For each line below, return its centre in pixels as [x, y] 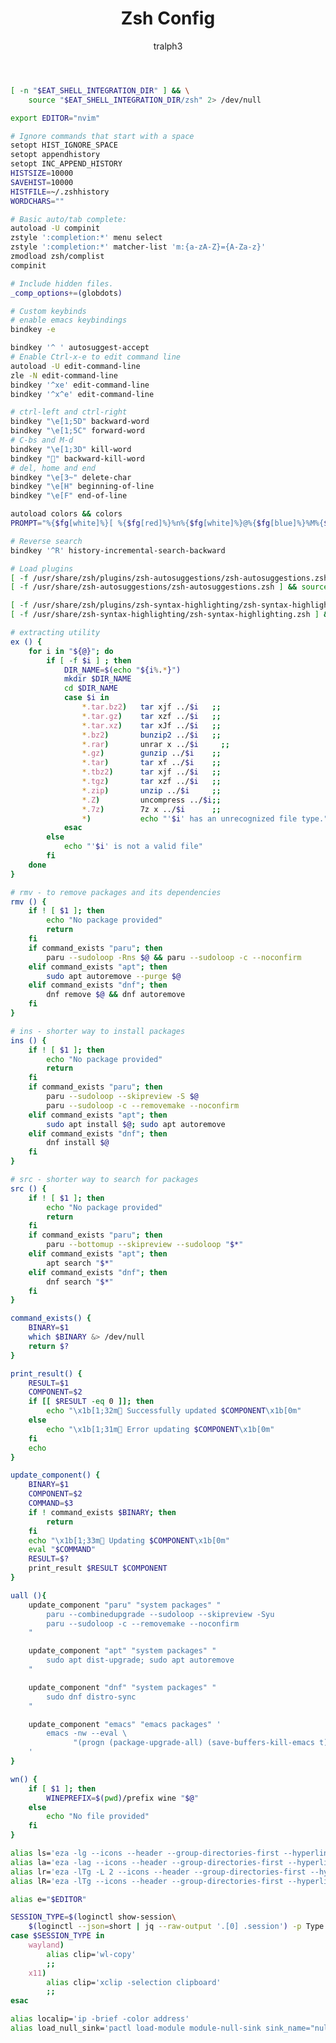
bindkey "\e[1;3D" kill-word [71, 449]
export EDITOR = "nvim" [55, 118]
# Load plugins [42, 568]
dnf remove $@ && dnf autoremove [116, 995]
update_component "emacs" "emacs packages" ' [125, 1724]
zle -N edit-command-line [64, 375]
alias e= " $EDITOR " [48, 1899]
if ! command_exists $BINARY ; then [102, 1512]
